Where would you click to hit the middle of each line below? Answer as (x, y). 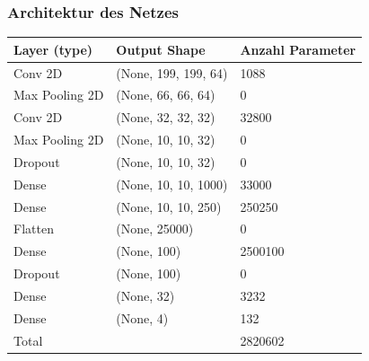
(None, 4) (142, 317)
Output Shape (161, 49)
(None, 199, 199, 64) (172, 72)
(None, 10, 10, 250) (169, 206)
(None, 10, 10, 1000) (172, 184)
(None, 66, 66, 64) (166, 95)
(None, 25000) (155, 229)
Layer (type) (53, 49)
